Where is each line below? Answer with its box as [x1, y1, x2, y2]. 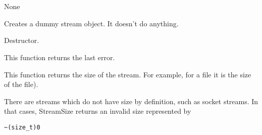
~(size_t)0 [4, 123, 40, 131]
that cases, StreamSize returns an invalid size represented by [4, 106, 191, 116]
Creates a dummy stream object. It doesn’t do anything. [4, 18, 179, 28]
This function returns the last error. [4, 52, 115, 62]
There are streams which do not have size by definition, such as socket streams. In [4, 96, 258, 106]
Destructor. [4, 35, 39, 46]
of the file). [4, 79, 38, 89]
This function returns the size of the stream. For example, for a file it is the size [4, 69, 251, 79]
